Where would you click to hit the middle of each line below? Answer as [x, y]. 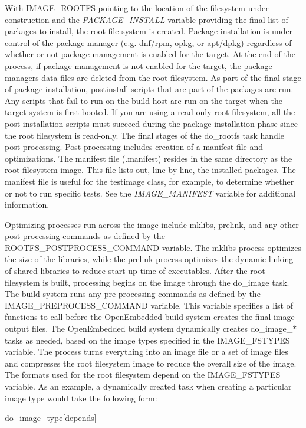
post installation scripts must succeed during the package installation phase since [151, 123]
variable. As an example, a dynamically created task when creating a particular [148, 386]
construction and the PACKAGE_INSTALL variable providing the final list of [147, 19]
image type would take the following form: [81, 398]
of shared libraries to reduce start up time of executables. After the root [135, 271]
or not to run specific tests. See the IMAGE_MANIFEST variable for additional [150, 193]
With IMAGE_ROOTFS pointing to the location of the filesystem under [137, 8]
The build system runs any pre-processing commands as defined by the [133, 294]
